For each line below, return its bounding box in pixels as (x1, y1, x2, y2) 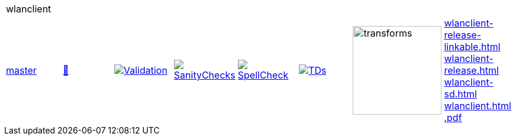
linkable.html (444, 41, 501, 53)
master (6, 64, 37, 76)
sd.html (444, 88, 477, 100)
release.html (444, 64, 499, 76)
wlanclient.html (444, 100, 511, 112)
